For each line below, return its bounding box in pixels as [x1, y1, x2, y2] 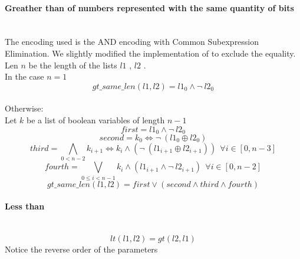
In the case [5, 70, 44, 83]
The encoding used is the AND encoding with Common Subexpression [5, 35, 259, 48]
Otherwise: [5, 102, 44, 114]
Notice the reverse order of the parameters [5, 243, 158, 255]
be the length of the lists [28, 58, 117, 71]
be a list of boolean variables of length [27, 113, 165, 126]
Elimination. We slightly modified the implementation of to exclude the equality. [5, 47, 296, 59]
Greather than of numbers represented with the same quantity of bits [5, 1, 294, 14]
